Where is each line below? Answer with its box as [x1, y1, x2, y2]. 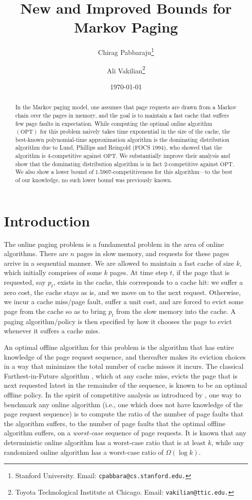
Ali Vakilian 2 [107, 64, 145, 75]
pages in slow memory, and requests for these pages [77, 248, 229, 259]
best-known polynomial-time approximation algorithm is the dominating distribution [15, 135, 230, 143]
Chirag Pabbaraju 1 [98, 46, 154, 57]
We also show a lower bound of [15, 168, 94, 176]
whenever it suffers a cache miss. [4, 326, 100, 336]
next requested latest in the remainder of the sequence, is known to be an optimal [4, 380, 247, 390]
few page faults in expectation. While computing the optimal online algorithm [15, 119, 212, 127]
